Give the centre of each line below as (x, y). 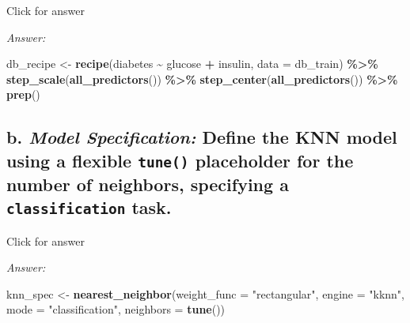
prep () (23, 94)
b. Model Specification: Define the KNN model (202, 137)
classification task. (89, 207)
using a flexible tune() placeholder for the (180, 160)
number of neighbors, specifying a (148, 184)
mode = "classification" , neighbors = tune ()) (116, 309)
